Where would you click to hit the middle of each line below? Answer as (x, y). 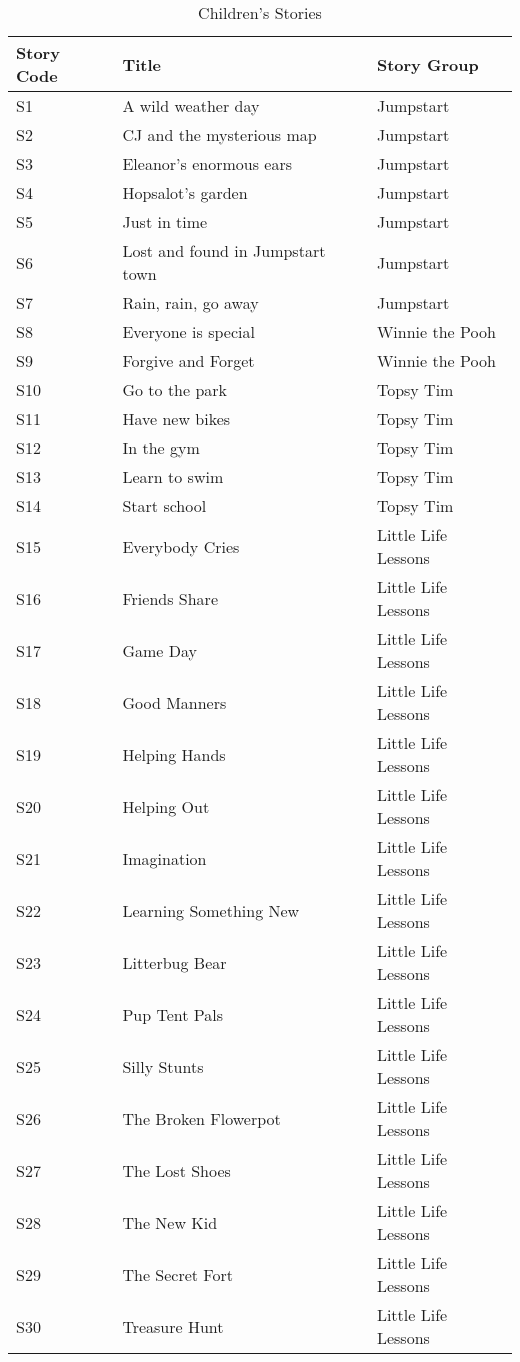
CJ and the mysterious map (219, 134)
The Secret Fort (177, 1274)
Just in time (165, 221)
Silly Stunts (163, 1066)
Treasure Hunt (173, 1326)
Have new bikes (176, 418)
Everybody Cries (181, 546)
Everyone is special (188, 331)
